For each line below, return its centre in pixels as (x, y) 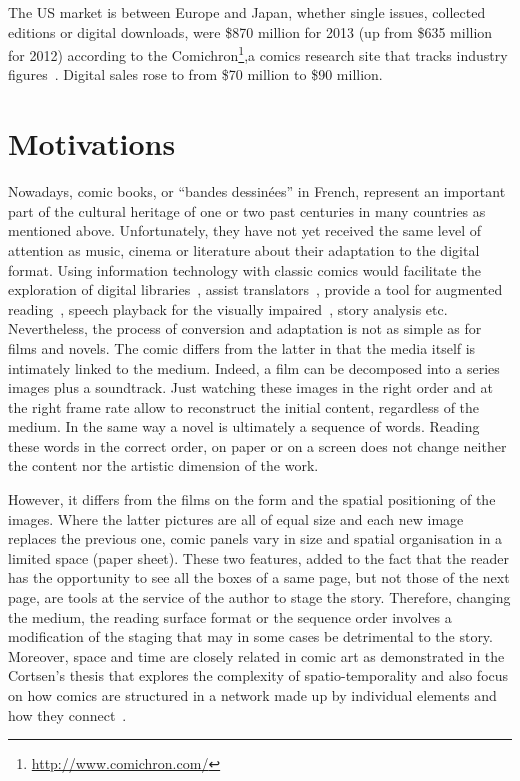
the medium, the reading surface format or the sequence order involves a (230, 616)
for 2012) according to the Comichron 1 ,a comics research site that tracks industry (258, 53)
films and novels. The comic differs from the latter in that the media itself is (242, 347)
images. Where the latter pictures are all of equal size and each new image (236, 518)
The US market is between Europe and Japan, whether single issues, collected (247, 12)
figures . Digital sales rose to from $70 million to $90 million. (195, 74)
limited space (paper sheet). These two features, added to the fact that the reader (258, 557)
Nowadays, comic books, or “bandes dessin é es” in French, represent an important (257, 191)
